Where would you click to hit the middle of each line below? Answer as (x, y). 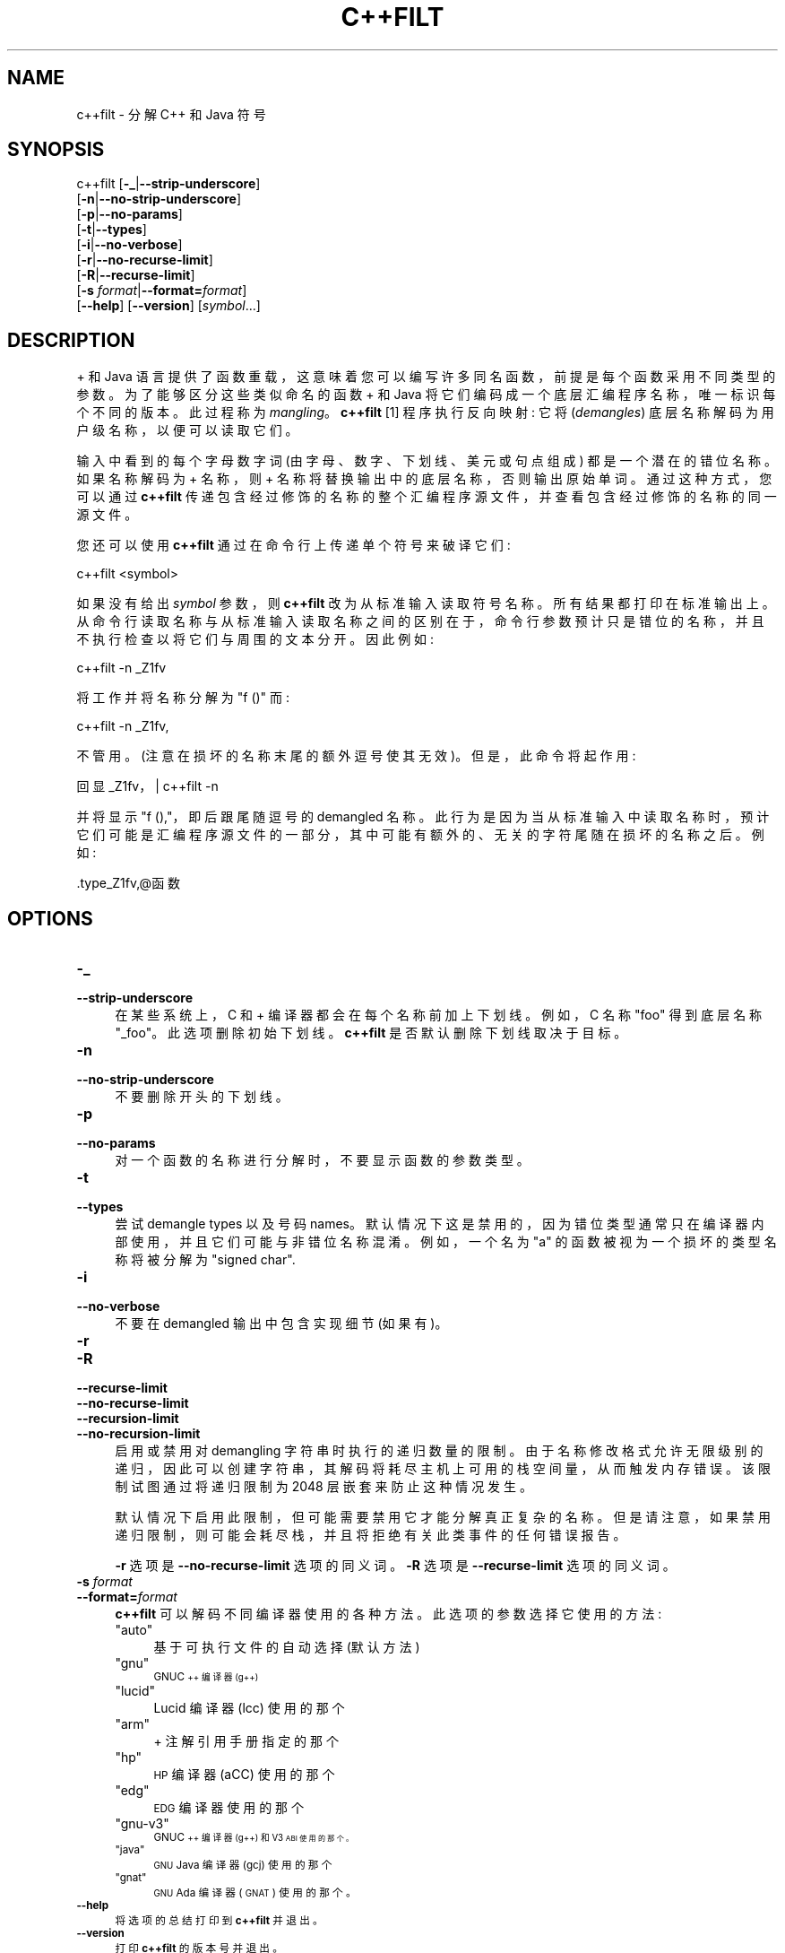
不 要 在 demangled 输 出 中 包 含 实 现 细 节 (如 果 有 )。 (281, 1324)
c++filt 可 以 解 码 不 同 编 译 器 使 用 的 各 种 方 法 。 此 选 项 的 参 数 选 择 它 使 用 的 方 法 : (388, 1614)
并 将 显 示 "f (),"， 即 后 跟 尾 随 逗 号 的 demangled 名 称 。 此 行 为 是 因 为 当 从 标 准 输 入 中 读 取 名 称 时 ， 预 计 (423, 817)
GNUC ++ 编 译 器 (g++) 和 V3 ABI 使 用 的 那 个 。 (254, 1838)
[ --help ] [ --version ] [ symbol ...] (168, 306)
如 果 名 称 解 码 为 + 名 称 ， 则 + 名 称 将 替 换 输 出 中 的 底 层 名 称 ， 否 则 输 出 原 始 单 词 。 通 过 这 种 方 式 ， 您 (424, 479)
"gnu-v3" (142, 1824)
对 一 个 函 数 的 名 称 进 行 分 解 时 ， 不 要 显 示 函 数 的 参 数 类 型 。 (322, 1160)
